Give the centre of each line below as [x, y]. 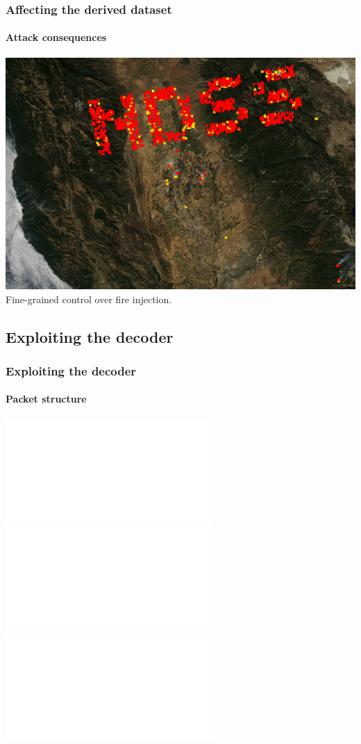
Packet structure [46, 399]
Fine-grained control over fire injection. [89, 299]
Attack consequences [56, 37]
